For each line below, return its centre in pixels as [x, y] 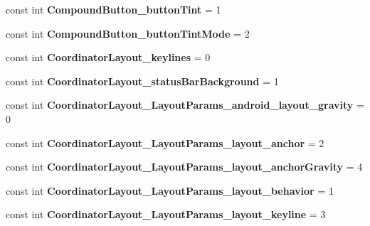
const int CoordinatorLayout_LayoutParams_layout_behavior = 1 [170, 190]
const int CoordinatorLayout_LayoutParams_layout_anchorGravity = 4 [184, 167]
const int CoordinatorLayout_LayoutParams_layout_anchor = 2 [165, 142]
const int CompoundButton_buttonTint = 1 [113, 9]
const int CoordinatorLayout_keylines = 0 [108, 57]
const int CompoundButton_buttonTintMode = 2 [128, 33]
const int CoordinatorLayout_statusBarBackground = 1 [142, 81]
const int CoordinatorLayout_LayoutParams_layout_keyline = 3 [166, 214]
